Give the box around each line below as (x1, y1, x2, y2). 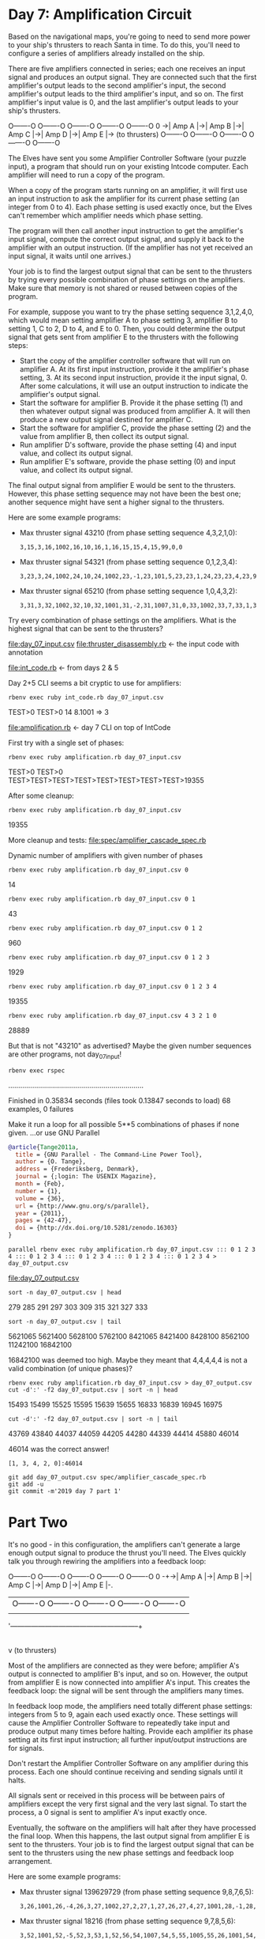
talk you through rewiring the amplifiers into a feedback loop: (8, 1556, 207, 1567)
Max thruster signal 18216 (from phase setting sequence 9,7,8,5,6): (19, 1916, 237, 1926)
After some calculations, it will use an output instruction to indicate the (19, 381, 248, 391)
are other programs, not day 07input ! (8, 1049, 122, 1060)
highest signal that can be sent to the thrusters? (8, 623, 163, 633)
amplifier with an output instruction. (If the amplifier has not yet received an (8, 243, 253, 252)
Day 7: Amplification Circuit (8, 6, 192, 24)
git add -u (8, 1480, 44, 1488)
